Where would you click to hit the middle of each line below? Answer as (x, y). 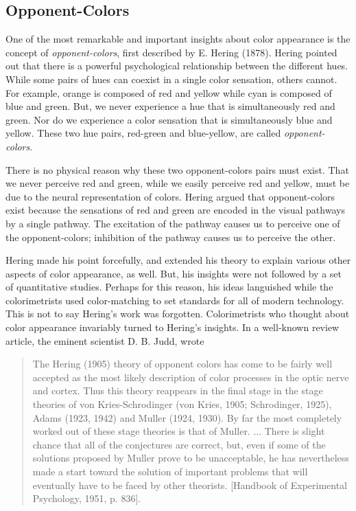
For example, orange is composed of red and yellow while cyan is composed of (169, 92)
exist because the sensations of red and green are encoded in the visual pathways (175, 210)
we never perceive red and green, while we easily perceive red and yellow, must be (178, 183)
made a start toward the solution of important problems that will (170, 472)
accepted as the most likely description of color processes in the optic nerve (191, 377)
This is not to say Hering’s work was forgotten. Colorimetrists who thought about (178, 314)
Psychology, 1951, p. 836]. (87, 498)
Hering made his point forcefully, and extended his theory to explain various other (178, 260)
